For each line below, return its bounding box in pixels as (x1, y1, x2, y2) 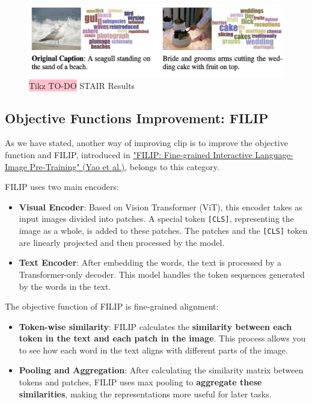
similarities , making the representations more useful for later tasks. (19, 387, 272, 400)
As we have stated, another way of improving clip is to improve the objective (5, 136, 288, 149)
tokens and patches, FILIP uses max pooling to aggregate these (19, 376, 262, 388)
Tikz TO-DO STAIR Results (29, 79, 135, 91)
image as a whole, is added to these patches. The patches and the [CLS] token (19, 224, 308, 237)
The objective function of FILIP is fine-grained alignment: (5, 300, 219, 313)
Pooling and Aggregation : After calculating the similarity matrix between (19, 364, 304, 376)
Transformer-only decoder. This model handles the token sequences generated (19, 268, 305, 280)
